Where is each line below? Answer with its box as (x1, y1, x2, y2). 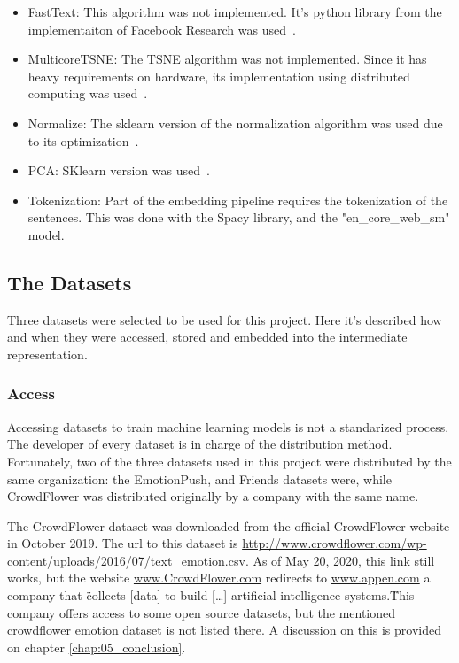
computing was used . (27, 84, 148, 103)
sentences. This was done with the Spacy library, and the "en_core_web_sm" (27, 208, 450, 227)
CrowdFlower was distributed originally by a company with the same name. (7, 487, 419, 505)
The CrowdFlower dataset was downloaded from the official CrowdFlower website (7, 516, 450, 535)
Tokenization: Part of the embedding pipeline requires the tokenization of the (27, 190, 448, 209)
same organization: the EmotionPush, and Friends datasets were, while (7, 469, 392, 488)
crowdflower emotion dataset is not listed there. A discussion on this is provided (7, 621, 441, 639)
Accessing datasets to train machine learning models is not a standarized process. (7, 417, 449, 436)
